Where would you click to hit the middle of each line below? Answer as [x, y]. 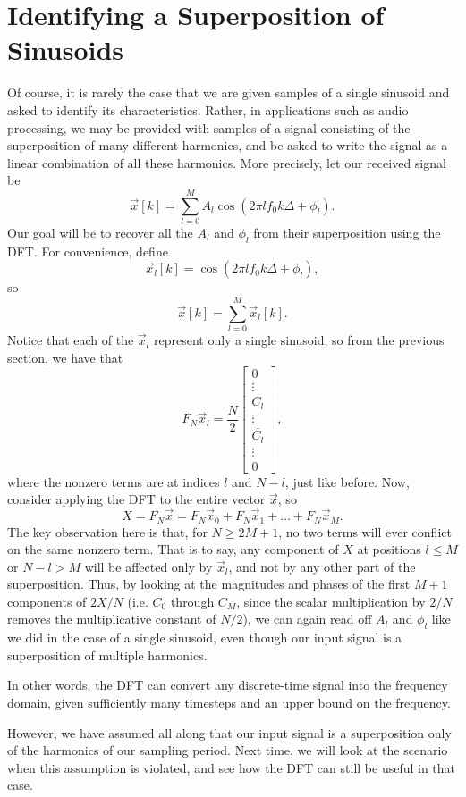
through [192, 601]
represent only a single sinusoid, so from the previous [299, 340]
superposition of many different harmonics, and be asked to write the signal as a [228, 145]
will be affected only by [148, 566]
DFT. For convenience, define [88, 251]
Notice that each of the [71, 340]
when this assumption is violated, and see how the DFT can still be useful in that [232, 767]
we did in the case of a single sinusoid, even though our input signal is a [205, 638]
